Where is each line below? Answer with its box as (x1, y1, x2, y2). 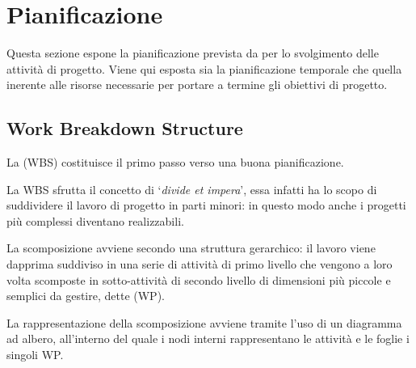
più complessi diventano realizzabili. (6, 212, 184, 229)
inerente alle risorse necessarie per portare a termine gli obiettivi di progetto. (6, 76, 388, 93)
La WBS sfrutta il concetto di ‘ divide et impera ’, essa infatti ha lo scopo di (6, 180, 377, 197)
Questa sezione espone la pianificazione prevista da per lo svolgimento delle (6, 44, 379, 61)
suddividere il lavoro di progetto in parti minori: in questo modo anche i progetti (6, 197, 406, 214)
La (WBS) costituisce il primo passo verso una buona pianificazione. (6, 154, 344, 171)
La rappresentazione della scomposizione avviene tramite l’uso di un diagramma (6, 314, 402, 331)
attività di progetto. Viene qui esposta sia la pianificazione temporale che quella (6, 60, 402, 77)
